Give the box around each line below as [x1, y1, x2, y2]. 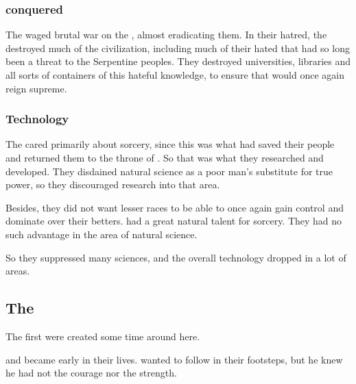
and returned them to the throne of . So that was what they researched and [5, 151, 324, 164]
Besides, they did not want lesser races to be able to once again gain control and [5, 200, 344, 214]
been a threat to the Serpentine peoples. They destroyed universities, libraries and [5, 54, 351, 68]
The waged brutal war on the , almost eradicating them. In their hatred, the [5, 27, 327, 42]
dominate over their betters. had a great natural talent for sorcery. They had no [5, 214, 342, 228]
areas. [5, 264, 30, 278]
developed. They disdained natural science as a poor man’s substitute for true [5, 164, 333, 178]
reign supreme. [5, 81, 67, 95]
